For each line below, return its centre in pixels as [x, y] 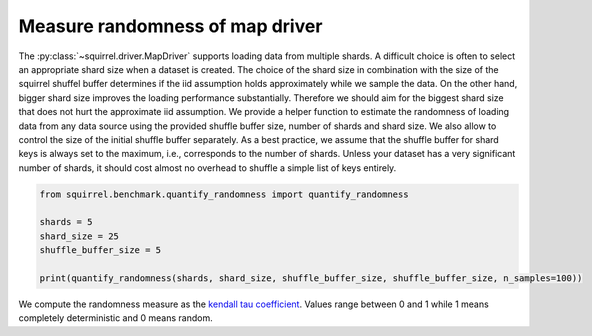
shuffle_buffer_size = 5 [100, 250]
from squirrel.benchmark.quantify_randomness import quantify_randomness [224, 194]
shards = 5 [66, 222]
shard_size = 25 [79, 236]
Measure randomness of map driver [170, 26]
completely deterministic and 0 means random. [116, 318]
